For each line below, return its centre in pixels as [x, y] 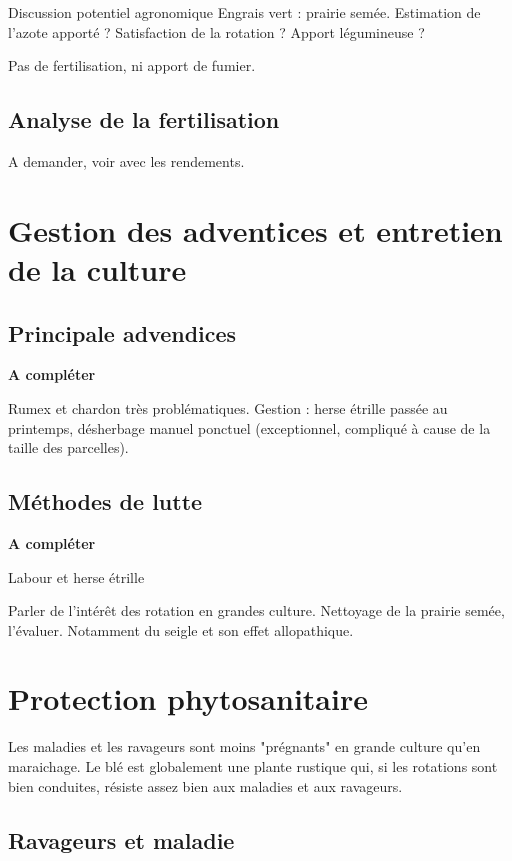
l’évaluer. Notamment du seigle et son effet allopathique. [181, 629]
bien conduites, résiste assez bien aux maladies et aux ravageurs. [205, 785]
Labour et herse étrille [76, 576]
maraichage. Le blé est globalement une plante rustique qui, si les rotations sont [253, 766]
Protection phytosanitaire [188, 698]
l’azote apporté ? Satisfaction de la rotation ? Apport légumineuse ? [216, 31]
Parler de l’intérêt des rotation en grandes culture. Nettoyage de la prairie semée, [256, 610]
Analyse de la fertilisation [144, 119]
